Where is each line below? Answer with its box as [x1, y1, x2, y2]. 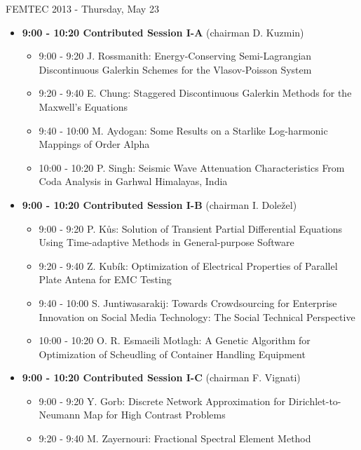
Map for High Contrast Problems [83, 407, 226, 422]
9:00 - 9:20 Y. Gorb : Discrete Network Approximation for [39, 393, 285, 408]
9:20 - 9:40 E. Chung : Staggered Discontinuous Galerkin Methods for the [39, 86, 352, 100]
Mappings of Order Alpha [39, 137, 150, 151]
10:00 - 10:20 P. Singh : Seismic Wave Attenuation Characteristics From [39, 160, 345, 175]
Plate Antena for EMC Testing [39, 272, 172, 287]
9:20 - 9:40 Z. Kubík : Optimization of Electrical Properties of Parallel [39, 258, 338, 273]
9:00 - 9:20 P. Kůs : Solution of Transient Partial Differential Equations [39, 221, 343, 236]
